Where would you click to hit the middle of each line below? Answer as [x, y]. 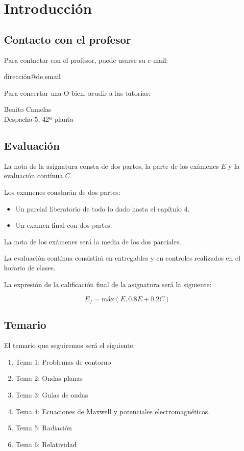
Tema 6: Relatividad [46, 444]
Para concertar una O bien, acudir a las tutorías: [77, 93]
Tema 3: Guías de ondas [52, 395]
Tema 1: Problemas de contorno [63, 361]
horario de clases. [30, 267]
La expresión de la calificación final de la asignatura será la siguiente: [108, 284]
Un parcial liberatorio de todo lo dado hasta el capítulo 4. [102, 208]
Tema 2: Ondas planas [49, 378]
